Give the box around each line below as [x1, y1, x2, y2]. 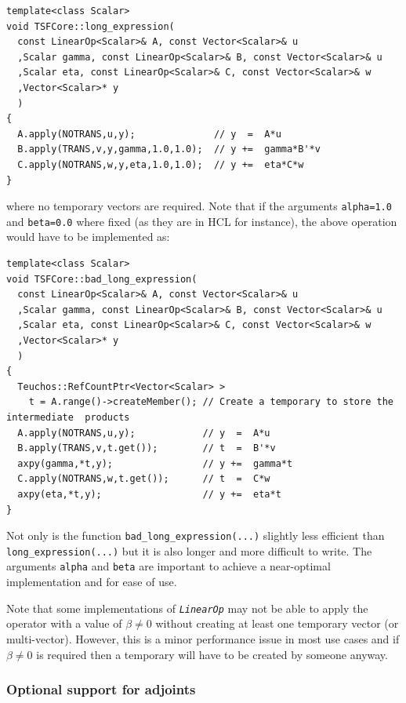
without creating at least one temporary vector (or [155, 615, 399, 632]
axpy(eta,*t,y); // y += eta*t [17, 488, 281, 500]
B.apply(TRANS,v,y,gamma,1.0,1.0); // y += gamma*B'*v [17, 144, 321, 155]
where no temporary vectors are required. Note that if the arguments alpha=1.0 [6, 198, 392, 214]
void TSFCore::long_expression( [6, 20, 175, 32]
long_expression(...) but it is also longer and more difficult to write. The [6, 542, 372, 559]
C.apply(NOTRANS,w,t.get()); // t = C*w [17, 473, 270, 485]
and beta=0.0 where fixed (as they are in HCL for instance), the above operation [6, 213, 397, 229]
